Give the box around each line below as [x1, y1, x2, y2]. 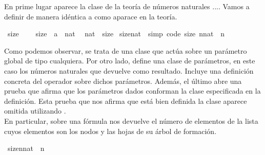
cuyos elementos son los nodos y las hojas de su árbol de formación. [4, 125, 217, 136]
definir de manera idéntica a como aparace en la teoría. [4, 11, 177, 21]
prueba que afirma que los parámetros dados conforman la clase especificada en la [4, 85, 261, 96]
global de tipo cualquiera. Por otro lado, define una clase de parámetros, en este [4, 55, 255, 66]
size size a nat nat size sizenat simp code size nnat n [7, 28, 225, 39]
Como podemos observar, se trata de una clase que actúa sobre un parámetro [4, 45, 247, 56]
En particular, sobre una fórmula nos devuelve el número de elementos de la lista [4, 115, 258, 126]
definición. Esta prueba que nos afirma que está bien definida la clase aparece [4, 95, 247, 106]
